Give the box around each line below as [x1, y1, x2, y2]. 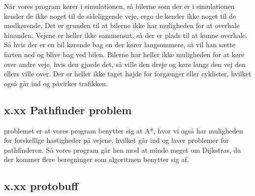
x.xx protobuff [4, 178, 78, 194]
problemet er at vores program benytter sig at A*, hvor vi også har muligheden [4, 125, 243, 135]
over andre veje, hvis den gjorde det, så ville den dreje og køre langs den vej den [4, 59, 246, 69]
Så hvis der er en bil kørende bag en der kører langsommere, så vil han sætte [4, 39, 235, 50]
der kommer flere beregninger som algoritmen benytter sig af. [4, 154, 189, 164]
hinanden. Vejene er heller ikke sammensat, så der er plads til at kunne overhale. [4, 30, 248, 40]
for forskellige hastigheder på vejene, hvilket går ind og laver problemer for [4, 135, 229, 145]
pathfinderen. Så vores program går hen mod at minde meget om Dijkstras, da [4, 144, 241, 155]
